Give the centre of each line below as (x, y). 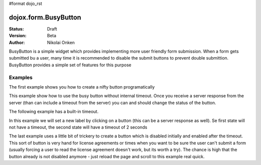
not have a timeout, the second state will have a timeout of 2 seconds (78, 127)
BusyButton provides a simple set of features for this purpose (70, 65)
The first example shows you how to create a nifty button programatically (82, 87)
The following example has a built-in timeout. (54, 112)
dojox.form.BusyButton (45, 17)
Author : (17, 42)
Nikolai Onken (61, 42)
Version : (18, 36)
